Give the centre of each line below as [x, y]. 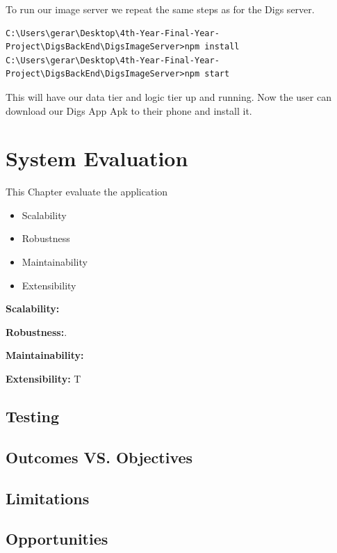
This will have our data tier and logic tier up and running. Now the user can [168, 96]
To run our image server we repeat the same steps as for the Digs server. [160, 9]
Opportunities [57, 539]
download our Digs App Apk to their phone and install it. [129, 110]
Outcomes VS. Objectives [99, 457]
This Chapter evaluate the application [87, 192]
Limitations [48, 498]
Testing [32, 416]
